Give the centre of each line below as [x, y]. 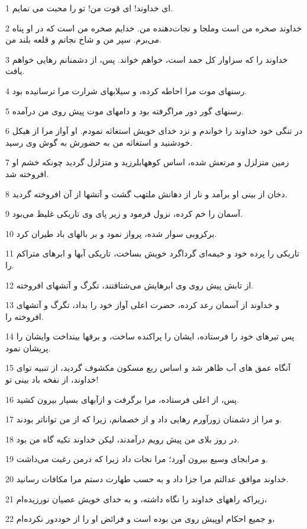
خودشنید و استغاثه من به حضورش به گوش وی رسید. [99, 142]
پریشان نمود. [28, 347]
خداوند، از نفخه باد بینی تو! [52, 379]
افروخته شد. [27, 173]
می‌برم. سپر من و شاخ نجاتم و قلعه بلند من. [83, 39]
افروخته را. [25, 316]
